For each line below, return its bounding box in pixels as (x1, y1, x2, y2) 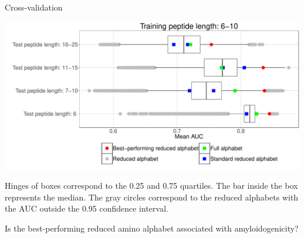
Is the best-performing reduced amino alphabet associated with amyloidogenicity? (5, 222, 299, 234)
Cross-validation (5, 1, 63, 13)
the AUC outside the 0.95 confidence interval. (5, 202, 168, 215)
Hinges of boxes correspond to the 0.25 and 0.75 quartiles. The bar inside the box (5, 179, 298, 192)
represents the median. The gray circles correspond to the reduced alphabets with (5, 191, 299, 203)
